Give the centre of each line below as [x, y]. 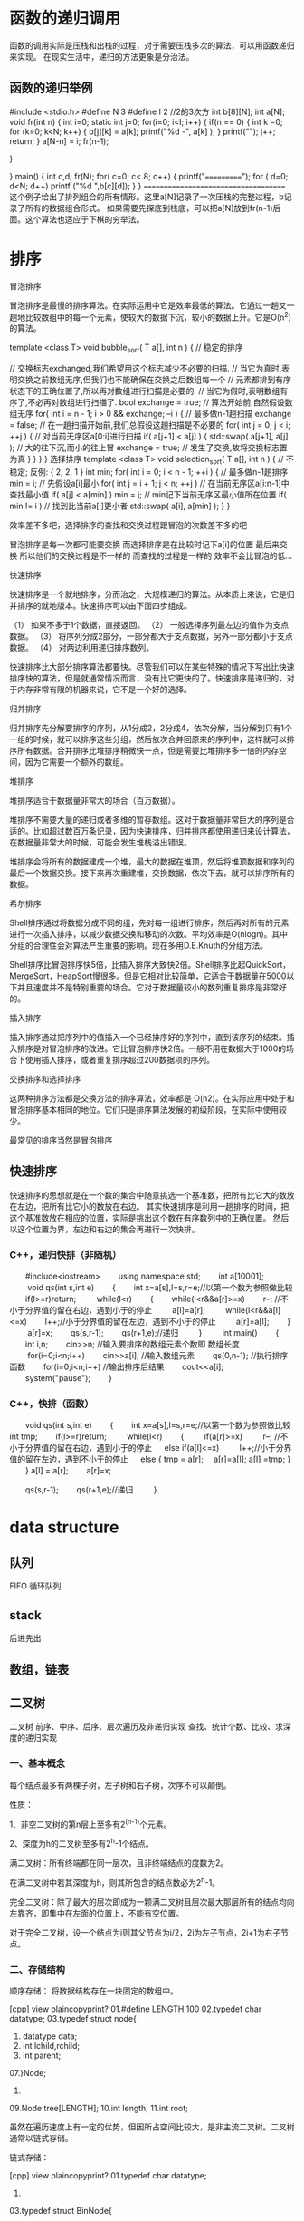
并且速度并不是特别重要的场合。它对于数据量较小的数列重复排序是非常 [147, 987]
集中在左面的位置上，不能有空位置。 [116, 1913]
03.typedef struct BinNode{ [61, 2210]
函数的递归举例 [51, 88]
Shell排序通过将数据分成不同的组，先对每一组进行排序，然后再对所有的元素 [149, 922]
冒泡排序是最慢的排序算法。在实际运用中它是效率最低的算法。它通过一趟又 [148, 305]
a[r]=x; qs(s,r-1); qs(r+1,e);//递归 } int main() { [153, 1333]
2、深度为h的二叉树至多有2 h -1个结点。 [81, 1843]
